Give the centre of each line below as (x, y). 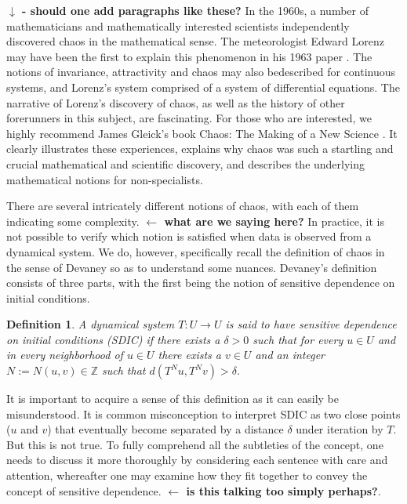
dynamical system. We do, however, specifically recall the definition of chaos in (196, 251)
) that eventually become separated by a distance (165, 429)
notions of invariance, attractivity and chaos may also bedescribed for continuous (201, 72)
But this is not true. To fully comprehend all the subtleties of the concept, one (195, 444)
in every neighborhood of (65, 355)
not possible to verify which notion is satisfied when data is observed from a (189, 236)
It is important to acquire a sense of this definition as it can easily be (173, 399)
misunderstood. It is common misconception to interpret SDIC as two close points (203, 413)
